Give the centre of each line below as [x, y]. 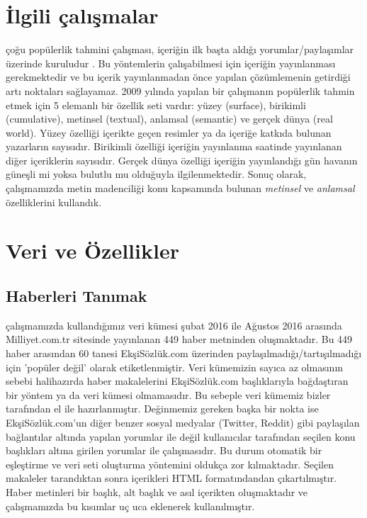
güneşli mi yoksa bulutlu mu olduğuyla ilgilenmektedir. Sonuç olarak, [156, 174]
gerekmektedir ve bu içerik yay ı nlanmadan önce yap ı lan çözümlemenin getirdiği [178, 77]
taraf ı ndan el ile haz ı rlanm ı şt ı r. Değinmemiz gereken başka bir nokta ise [162, 409]
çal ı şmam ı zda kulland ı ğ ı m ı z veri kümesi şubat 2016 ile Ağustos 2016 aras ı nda [174, 325]
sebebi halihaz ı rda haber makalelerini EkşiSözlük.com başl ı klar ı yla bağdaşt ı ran [177, 381]
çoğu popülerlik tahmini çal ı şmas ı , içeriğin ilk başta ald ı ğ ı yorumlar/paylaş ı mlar [180, 49]
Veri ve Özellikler [92, 250]
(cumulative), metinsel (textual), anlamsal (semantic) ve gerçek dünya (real [169, 119]
